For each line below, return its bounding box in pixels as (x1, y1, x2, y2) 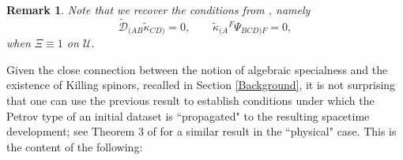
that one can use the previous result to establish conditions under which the (6, 92, 375, 109)
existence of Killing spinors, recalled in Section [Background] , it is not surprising (6, 76, 396, 93)
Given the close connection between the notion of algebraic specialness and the (6, 61, 388, 77)
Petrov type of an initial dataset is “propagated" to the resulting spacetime (6, 107, 370, 124)
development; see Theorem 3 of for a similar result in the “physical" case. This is (6, 123, 397, 140)
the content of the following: (6, 138, 143, 154)
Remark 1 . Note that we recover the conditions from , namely (6, 2, 311, 17)
